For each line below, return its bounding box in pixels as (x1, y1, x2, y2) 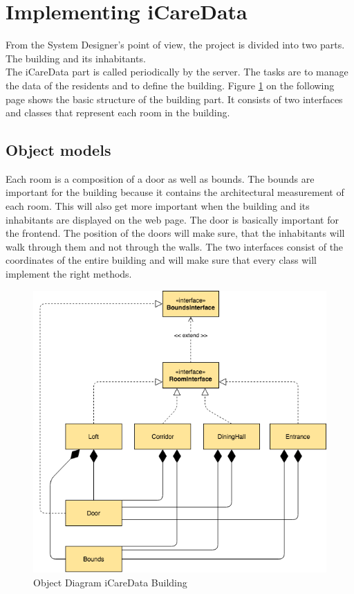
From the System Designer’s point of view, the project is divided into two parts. (6, 37, 345, 52)
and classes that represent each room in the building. (6, 105, 230, 120)
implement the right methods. (6, 267, 132, 281)
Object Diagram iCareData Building (33, 575, 187, 589)
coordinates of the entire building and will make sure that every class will (6, 253, 317, 267)
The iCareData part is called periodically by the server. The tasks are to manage (6, 64, 348, 79)
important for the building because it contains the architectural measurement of (6, 185, 344, 199)
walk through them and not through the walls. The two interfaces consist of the (6, 239, 344, 253)
